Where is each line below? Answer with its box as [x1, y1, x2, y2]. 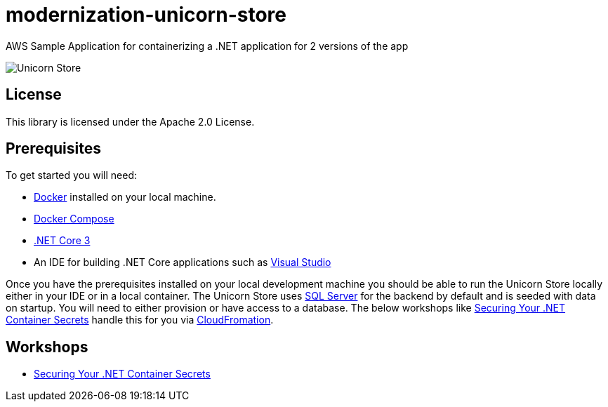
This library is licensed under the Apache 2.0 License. [6, 115, 255, 128]
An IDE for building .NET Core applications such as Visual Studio [34, 256, 331, 269]
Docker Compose [34, 213, 114, 225]
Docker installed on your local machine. [34, 191, 216, 203]
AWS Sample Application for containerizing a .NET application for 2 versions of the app [6, 39, 409, 52]
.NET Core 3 [34, 234, 91, 247]
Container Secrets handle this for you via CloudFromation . [6, 314, 274, 326]
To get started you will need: [6, 169, 138, 182]
